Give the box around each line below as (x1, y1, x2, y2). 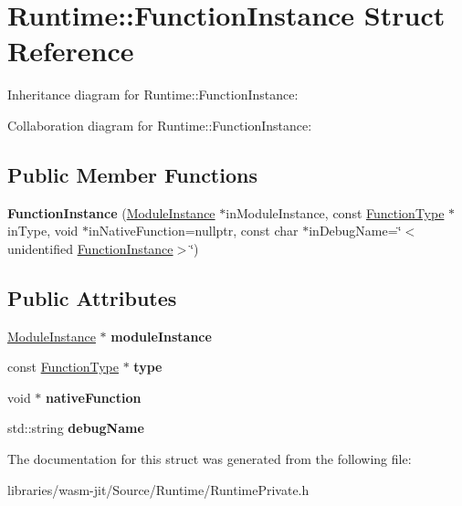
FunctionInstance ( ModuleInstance (7, 203, 215, 222)
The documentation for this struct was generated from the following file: (7, 449, 412, 469)
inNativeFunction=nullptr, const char (89, 221, 299, 240)
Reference (7, 32, 134, 69)
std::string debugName (7, 418, 144, 437)
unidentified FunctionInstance (7, 238, 173, 258)
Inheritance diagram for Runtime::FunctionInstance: (7, 85, 299, 104)
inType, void (7, 221, 79, 240)
